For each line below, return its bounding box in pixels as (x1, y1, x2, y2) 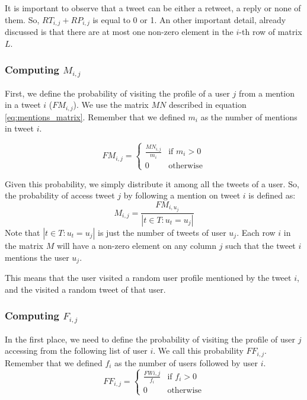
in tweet (5, 122, 34, 135)
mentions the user (5, 251, 69, 263)
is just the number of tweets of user (98, 226, 226, 238)
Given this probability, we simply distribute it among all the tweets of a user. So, (5, 177, 299, 190)
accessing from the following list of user (5, 344, 148, 357)
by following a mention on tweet (123, 189, 241, 201)
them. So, (5, 13, 40, 25)
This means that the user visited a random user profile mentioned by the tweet (5, 271, 292, 283)
